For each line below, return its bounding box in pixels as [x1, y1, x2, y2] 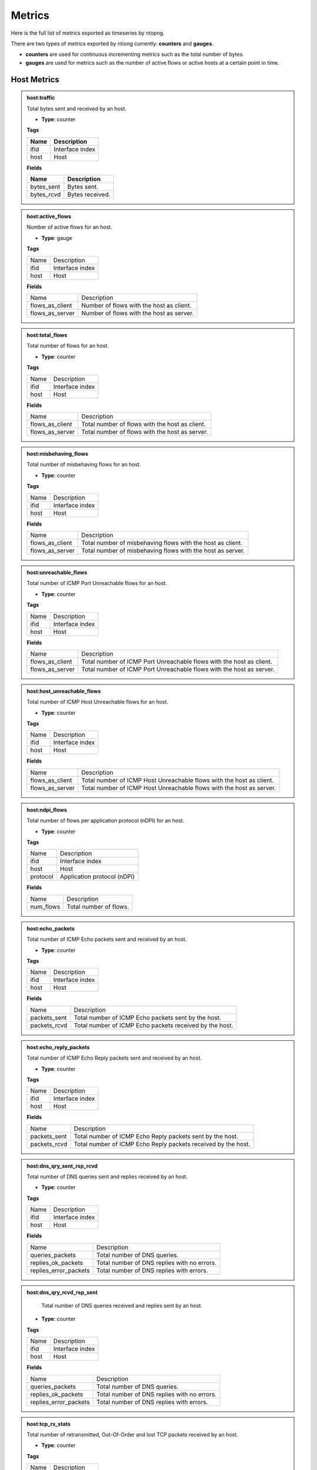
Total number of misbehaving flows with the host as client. [81, 539, 243, 547]
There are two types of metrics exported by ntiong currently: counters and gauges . [11, 40, 214, 47]
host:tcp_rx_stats [26, 1420, 70, 1427]
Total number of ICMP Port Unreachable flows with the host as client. [81, 657, 272, 666]
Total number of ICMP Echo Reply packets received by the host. [73, 1140, 251, 1148]
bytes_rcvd [30, 191, 61, 199]
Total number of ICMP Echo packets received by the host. [73, 1021, 234, 1029]
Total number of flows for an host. [26, 342, 109, 349]
